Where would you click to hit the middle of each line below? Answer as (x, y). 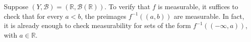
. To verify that (127, 6)
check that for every (33, 16)
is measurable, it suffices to (198, 6)
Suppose (16, 6)
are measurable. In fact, (209, 16)
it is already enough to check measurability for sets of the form (98, 25)
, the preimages (103, 16)
